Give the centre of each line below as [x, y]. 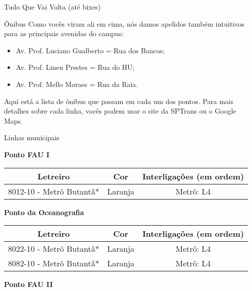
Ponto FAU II [29, 284]
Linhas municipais [32, 137]
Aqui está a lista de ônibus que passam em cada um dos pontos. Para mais [119, 101]
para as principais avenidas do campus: [64, 33]
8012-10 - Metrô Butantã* [54, 191]
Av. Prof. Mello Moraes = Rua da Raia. [77, 84]
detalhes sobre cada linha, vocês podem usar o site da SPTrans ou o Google [120, 111]
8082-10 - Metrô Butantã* [54, 263]
